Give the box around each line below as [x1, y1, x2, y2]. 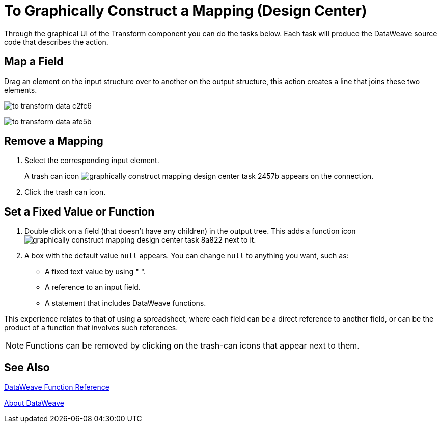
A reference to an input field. [45, 283, 141, 292]
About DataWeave [4, 398, 64, 408]
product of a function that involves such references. [4, 323, 178, 332]
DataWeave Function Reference [4, 383, 109, 392]
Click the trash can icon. [24, 188, 106, 197]
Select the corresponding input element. [24, 156, 159, 165]
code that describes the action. [4, 37, 108, 46]
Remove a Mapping [4, 135, 103, 148]
